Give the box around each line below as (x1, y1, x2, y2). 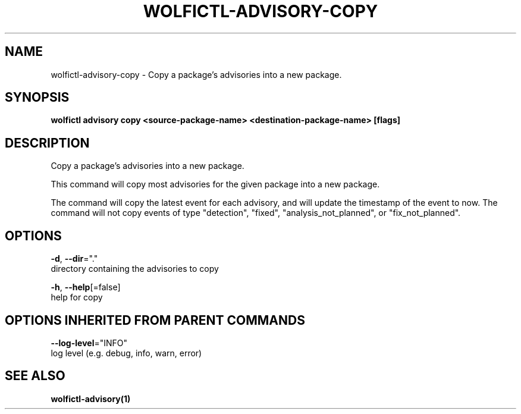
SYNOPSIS (5, 90, 70, 105)
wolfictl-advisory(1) (51, 393, 131, 404)
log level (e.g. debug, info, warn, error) (51, 347, 202, 358)
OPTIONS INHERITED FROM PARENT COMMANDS (5, 312, 305, 328)
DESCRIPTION (5, 135, 90, 150)
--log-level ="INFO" (51, 337, 128, 348)
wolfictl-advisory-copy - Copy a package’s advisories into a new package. (51, 69, 342, 80)
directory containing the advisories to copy (51, 264, 219, 274)
